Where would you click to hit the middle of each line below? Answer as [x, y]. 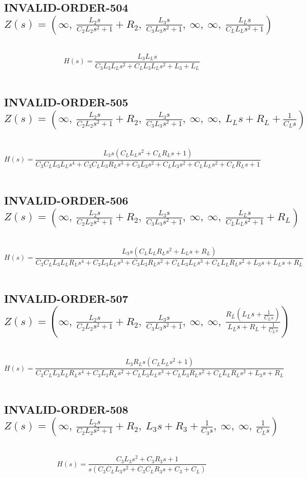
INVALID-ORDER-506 [66, 200]
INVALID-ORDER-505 [66, 102]
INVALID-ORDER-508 [66, 409]
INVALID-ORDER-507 [66, 298]
